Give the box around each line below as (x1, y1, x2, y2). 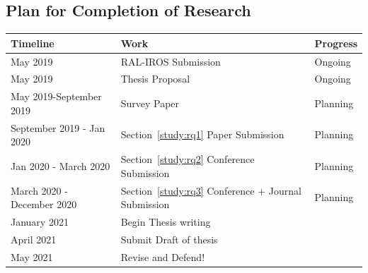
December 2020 (11, 197, 77, 212)
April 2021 (11, 231, 57, 246)
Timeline (11, 35, 54, 50)
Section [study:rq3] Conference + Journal (120, 183, 301, 198)
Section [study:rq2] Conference (120, 152, 255, 166)
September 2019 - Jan (11, 120, 105, 135)
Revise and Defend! (120, 249, 205, 264)
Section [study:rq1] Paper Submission (120, 127, 284, 142)
